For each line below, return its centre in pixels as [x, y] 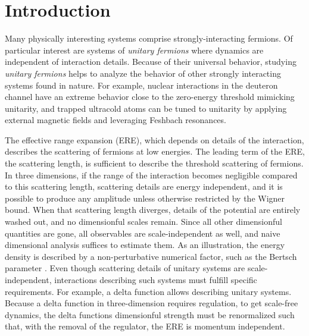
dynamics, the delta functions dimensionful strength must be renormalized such [150, 314]
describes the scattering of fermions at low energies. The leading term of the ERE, [155, 151]
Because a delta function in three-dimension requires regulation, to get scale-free [152, 303]
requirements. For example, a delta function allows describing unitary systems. [148, 291]
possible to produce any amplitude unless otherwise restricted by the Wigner [145, 198]
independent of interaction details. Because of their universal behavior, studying [151, 62]
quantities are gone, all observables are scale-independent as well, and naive [143, 233]
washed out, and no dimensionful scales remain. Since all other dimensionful [143, 222]
